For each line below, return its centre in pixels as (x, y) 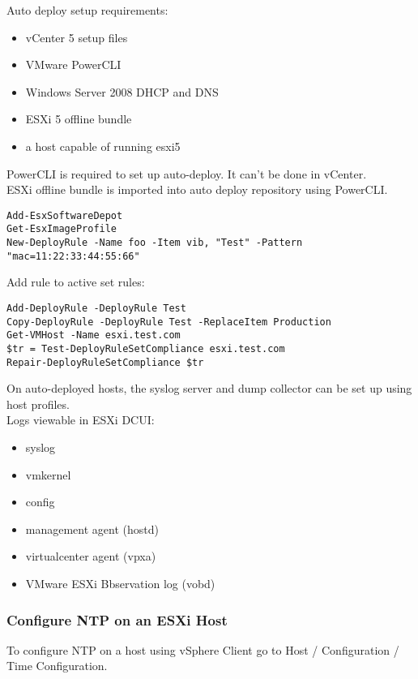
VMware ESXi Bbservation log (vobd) (120, 583)
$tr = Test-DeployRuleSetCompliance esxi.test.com (146, 348)
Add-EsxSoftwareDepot (65, 215)
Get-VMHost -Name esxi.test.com (94, 335)
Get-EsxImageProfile (62, 229)
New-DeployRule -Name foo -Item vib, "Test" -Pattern (155, 243)
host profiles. (38, 404)
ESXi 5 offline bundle (79, 119)
